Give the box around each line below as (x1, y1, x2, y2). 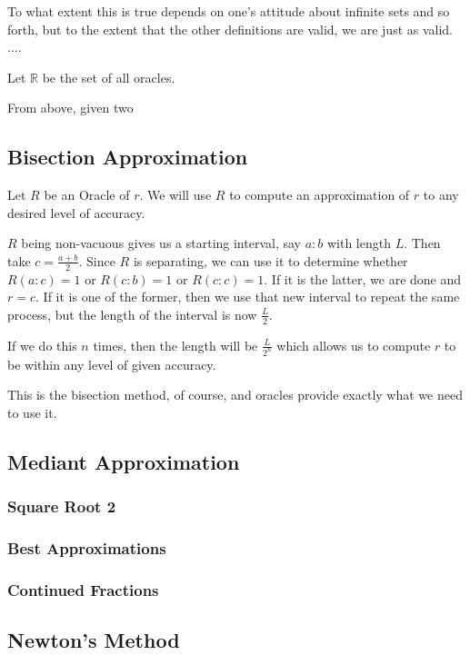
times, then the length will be (93, 335, 258, 354)
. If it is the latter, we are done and (264, 269, 462, 288)
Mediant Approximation (7, 447, 240, 475)
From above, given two (7, 98, 134, 117)
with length (326, 233, 391, 253)
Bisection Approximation (7, 143, 248, 171)
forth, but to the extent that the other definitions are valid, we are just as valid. (7, 19, 454, 38)
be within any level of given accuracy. (7, 354, 216, 373)
